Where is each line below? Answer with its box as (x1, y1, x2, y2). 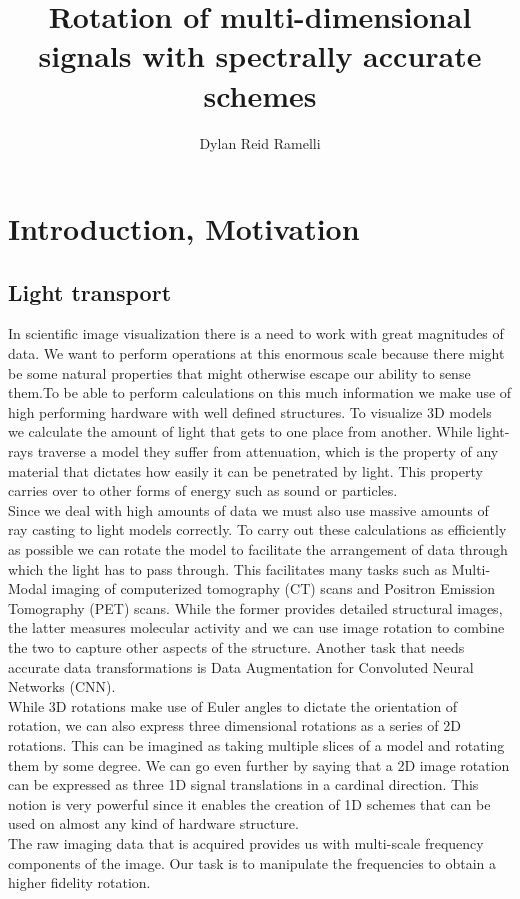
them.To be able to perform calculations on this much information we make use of (8, 382, 512, 403)
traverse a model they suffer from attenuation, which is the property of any (37, 441, 499, 462)
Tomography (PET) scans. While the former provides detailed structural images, (8, 597, 503, 618)
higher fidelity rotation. (8, 872, 151, 893)
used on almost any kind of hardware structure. (8, 813, 299, 834)
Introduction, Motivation (8, 208, 360, 249)
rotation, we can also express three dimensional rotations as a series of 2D (8, 715, 461, 736)
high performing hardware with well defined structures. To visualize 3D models (8, 401, 492, 422)
